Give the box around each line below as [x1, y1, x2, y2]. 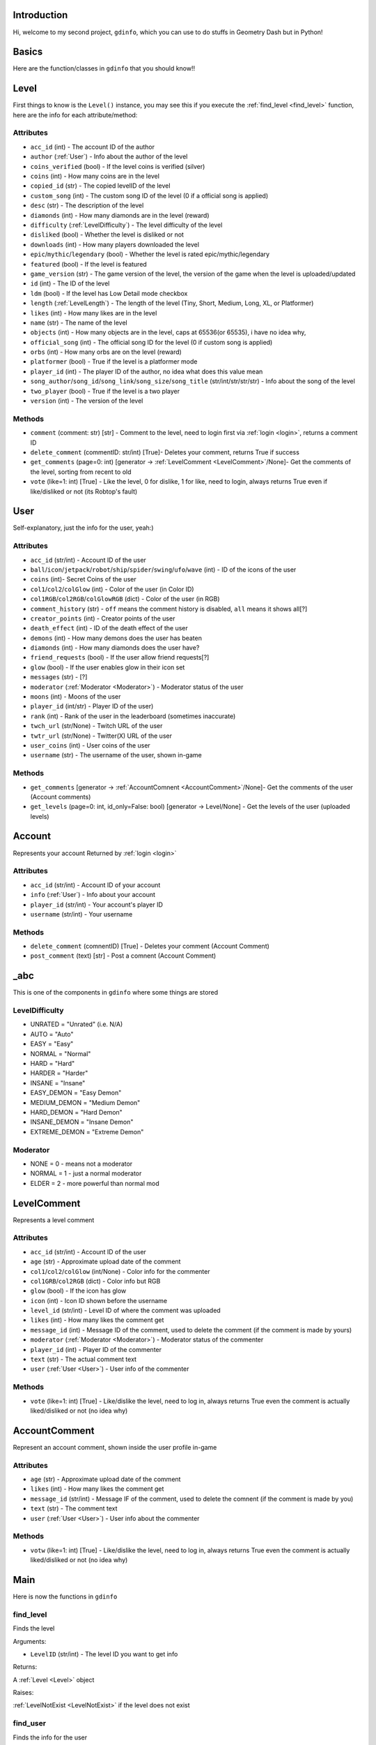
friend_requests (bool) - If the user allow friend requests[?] [30, 653, 210, 662]
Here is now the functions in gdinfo [13, 1592, 118, 1601]
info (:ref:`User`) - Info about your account [30, 891, 156, 899]
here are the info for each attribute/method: [13, 110, 138, 119]
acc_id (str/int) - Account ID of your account [30, 880, 161, 889]
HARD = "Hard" [30, 1060, 75, 1068]
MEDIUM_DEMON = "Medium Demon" [30, 1098, 141, 1106]
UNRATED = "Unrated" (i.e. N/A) [30, 1020, 123, 1029]
